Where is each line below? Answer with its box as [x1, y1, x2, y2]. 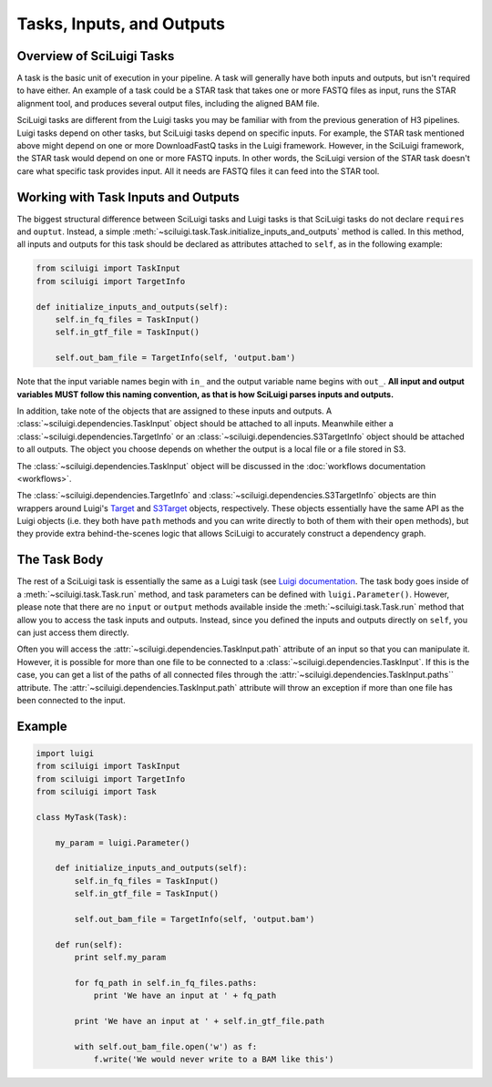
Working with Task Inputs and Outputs [16, 190, 241, 205]
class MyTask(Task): [36, 812, 128, 822]
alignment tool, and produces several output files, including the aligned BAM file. [16, 97, 320, 108]
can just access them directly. [16, 627, 129, 638]
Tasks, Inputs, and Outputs [16, 14, 225, 34]
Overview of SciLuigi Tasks [16, 48, 175, 64]
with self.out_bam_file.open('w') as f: [74, 1041, 258, 1051]
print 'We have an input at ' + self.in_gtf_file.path [74, 1016, 325, 1027]
